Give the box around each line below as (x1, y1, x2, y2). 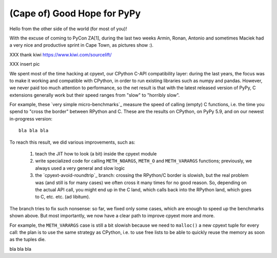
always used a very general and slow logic (35, 165, 125, 171)
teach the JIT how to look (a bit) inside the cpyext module (35, 151, 157, 157)
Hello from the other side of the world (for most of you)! (9, 26, 127, 32)
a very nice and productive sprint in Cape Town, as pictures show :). (9, 42, 154, 48)
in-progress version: (9, 115, 53, 122)
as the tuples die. (9, 236, 46, 243)
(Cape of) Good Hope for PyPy (9, 8, 141, 19)
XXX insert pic (9, 61, 40, 67)
